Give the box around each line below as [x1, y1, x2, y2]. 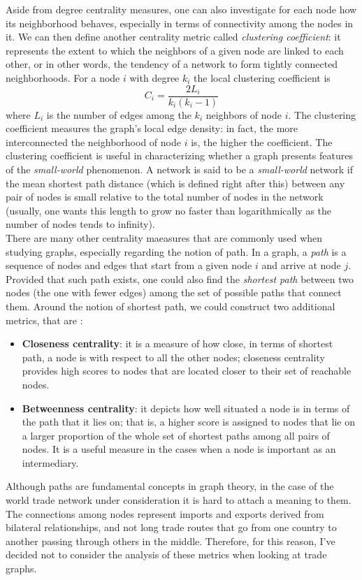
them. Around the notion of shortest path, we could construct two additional [6, 298, 335, 313]
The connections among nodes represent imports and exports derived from [6, 506, 324, 521]
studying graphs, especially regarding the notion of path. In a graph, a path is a [6, 244, 347, 259]
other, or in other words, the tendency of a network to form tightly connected [6, 57, 338, 71]
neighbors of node [205, 107, 282, 122]
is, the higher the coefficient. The [191, 134, 333, 149]
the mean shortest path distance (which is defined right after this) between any [6, 175, 345, 190]
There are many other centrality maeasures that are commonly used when [6, 230, 323, 245]
